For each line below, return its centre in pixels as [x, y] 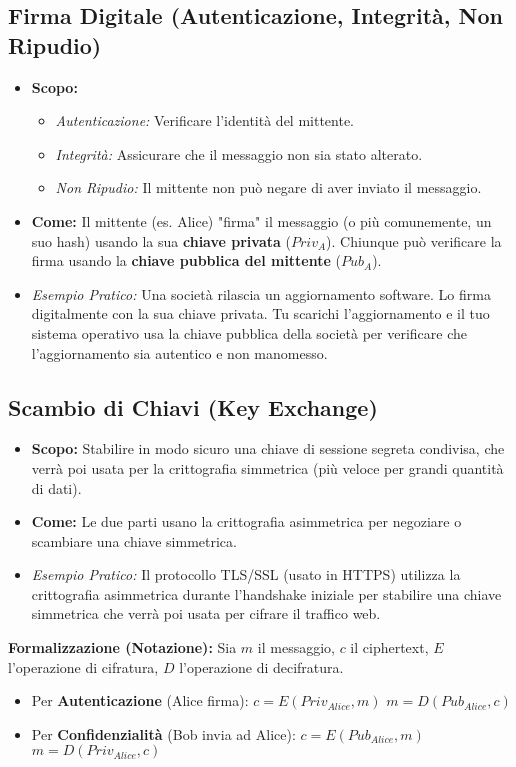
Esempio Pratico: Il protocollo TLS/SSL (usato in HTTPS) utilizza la [246, 574]
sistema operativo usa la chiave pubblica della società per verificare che [249, 332]
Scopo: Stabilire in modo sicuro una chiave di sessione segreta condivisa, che [268, 448]
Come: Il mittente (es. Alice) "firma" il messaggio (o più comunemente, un [261, 220]
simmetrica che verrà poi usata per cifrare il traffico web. [206, 613]
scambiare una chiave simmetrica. [134, 540]
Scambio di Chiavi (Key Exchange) [193, 406]
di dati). [56, 487]
